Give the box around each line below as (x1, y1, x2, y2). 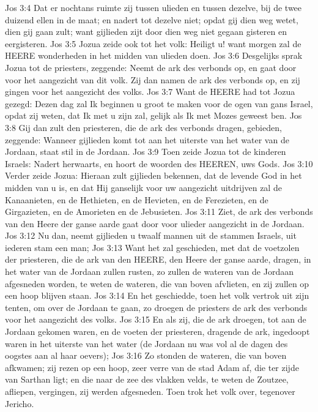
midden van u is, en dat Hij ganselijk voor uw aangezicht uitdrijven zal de (5, 181, 282, 193)
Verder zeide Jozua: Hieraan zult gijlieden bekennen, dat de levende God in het (5, 169, 302, 182)
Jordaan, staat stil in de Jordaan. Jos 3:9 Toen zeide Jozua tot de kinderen (5, 145, 286, 158)
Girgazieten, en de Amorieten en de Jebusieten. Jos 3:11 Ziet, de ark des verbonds (5, 205, 313, 218)
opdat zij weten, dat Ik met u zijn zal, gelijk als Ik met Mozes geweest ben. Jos (5, 109, 302, 122)
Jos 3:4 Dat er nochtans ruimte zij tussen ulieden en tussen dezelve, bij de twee (5, 1, 302, 13)
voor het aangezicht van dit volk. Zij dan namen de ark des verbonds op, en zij (5, 73, 300, 86)
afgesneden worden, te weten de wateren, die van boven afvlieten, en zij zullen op (5, 277, 309, 290)
